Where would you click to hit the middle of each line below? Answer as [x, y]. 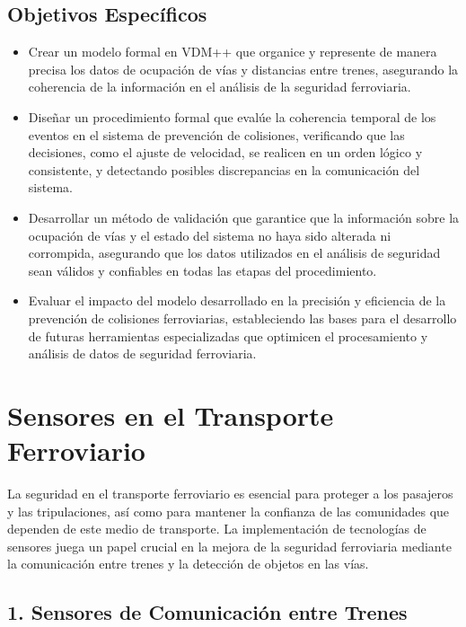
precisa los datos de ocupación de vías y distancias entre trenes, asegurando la [243, 69]
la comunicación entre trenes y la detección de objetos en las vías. [188, 564]
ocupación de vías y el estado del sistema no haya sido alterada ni [210, 235]
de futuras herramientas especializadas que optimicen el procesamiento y [228, 336]
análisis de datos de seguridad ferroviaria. [142, 353]
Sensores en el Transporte [171, 415]
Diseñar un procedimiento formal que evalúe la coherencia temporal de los [232, 116]
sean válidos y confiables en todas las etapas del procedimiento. [202, 270]
